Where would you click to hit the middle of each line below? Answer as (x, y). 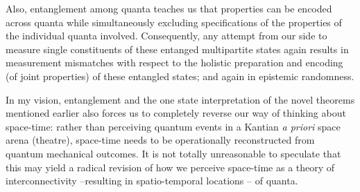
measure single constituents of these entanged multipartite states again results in (177, 49)
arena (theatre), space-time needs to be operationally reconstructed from (160, 140)
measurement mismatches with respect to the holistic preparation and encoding (174, 63)
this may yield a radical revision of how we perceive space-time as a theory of (170, 167)
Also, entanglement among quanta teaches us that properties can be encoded (169, 8)
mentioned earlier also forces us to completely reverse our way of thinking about (176, 113)
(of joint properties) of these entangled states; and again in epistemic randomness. (180, 76)
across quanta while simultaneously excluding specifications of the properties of (174, 22)
